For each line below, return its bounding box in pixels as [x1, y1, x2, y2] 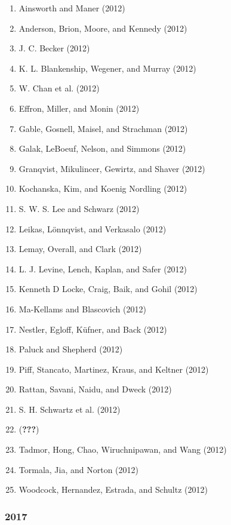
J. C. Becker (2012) [19, 42, 90, 54]
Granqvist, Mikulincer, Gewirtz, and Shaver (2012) [19, 162, 205, 174]
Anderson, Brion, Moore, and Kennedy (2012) [19, 22, 187, 34]
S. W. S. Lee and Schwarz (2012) [19, 202, 140, 214]
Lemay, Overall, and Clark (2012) [19, 242, 142, 255]
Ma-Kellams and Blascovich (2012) [19, 302, 146, 315]
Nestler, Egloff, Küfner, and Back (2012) [19, 323, 167, 335]
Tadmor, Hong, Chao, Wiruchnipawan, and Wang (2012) [19, 443, 227, 456]
